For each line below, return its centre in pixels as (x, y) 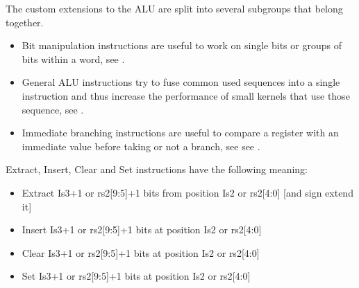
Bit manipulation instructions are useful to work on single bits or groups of (182, 45)
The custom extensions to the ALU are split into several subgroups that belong (174, 8)
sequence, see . (53, 109)
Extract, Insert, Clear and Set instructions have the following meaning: (157, 169)
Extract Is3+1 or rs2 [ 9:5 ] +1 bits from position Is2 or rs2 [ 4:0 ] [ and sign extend (187, 192)
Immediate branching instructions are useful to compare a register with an (180, 133)
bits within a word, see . (73, 58)
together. (25, 22)
